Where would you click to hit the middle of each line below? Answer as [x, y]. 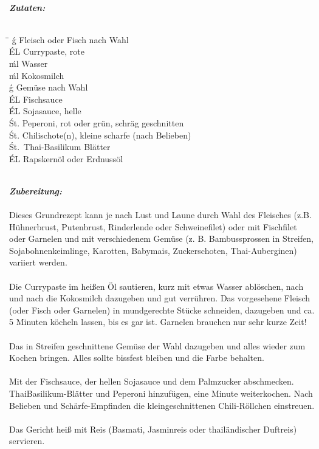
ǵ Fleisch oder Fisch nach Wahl [70, 39]
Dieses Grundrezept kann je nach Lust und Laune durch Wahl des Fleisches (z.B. [160, 215]
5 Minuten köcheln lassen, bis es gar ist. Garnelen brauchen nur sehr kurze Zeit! [158, 322]
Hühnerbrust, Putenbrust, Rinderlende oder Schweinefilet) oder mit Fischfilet [153, 226]
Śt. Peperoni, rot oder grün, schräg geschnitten [97, 122]
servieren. [27, 441]
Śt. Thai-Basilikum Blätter [60, 147]
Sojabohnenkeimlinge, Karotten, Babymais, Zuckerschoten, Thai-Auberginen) [153, 250]
